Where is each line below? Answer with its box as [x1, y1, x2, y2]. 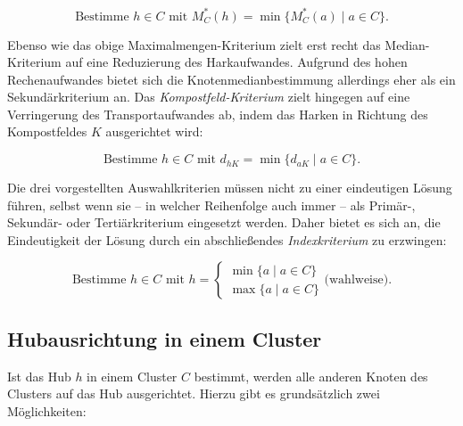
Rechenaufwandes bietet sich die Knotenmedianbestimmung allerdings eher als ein [7, 70, 456, 88]
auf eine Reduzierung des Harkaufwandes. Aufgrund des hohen [65, 53, 408, 71]
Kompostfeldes [7, 122, 87, 141]
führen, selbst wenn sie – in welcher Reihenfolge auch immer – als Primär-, [7, 195, 416, 214]
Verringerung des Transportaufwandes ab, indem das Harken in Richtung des [7, 104, 428, 123]
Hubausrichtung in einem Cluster [7, 324, 322, 352]
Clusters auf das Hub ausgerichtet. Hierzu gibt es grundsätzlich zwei [7, 384, 380, 403]
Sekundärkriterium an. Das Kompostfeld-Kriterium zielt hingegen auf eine [7, 87, 410, 106]
